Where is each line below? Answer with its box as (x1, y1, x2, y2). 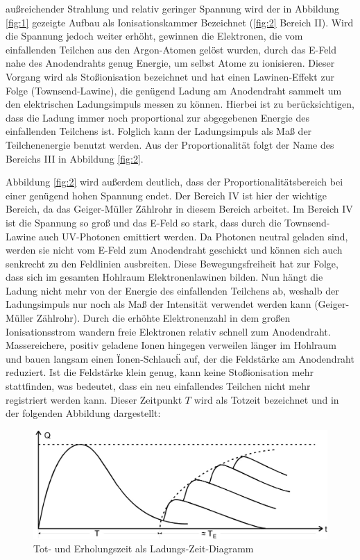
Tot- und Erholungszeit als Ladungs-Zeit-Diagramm (33, 541, 254, 556)
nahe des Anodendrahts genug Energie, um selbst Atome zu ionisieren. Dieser (6, 56, 335, 70)
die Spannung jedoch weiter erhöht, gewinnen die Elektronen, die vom (6, 28, 303, 43)
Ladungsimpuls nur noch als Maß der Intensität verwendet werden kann (6, 297, 311, 311)
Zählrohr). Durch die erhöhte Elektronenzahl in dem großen (36, 311, 291, 325)
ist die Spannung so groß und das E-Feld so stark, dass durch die (6, 215, 282, 229)
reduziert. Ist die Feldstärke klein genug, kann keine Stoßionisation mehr (6, 365, 314, 379)
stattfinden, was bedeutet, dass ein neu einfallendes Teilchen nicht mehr (6, 379, 311, 393)
